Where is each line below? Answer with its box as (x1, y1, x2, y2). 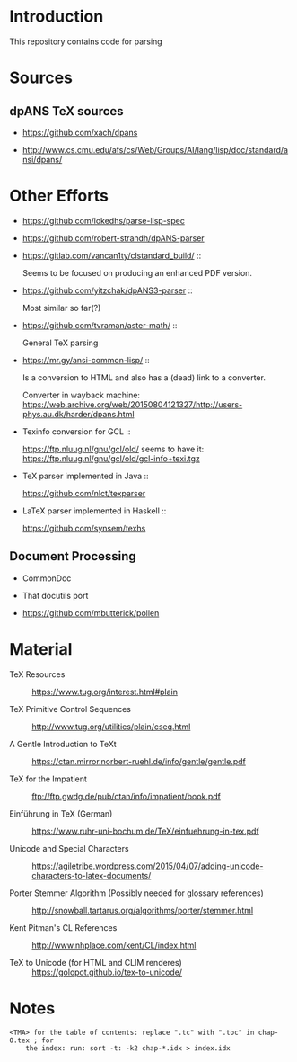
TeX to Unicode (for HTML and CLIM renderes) (9, 957, 182, 968)
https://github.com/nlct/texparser (22, 487, 146, 498)
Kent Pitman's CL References (9, 922, 118, 933)
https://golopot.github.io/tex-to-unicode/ (31, 967, 182, 977)
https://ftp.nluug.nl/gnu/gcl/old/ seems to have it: (22, 443, 205, 454)
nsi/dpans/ (22, 154, 63, 165)
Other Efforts (9, 186, 109, 206)
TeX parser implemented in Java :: (22, 470, 150, 481)
